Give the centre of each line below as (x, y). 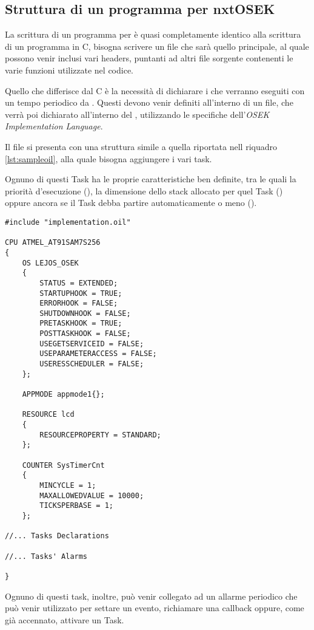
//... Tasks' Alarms (46, 556)
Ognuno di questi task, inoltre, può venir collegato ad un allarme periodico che (151, 596)
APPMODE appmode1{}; (63, 395)
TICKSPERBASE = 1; (76, 506)
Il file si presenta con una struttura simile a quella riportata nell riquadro (141, 146)
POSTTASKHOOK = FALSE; (85, 334)
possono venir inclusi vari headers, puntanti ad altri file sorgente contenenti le (149, 58)
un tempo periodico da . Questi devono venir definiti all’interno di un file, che (149, 102)
